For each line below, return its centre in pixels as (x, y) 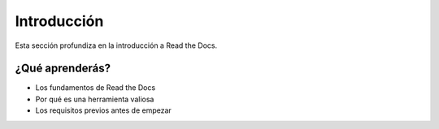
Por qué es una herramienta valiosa (95, 99)
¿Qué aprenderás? (63, 69)
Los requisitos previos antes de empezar (104, 110)
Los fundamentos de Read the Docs (96, 88)
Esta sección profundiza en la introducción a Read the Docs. (116, 45)
